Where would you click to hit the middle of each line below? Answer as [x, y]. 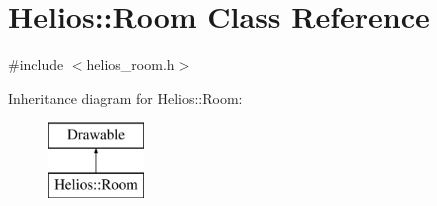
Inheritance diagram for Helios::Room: [125, 97]
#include [36, 64]
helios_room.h [130, 64]
